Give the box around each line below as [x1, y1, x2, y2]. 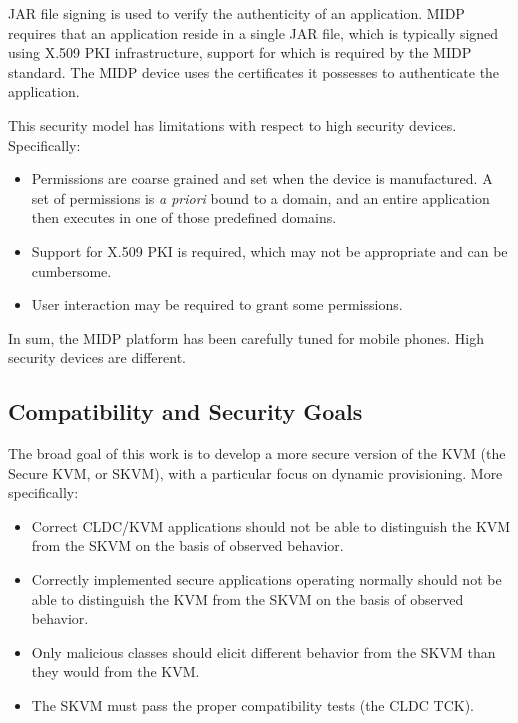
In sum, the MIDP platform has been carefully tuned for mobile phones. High [8, 327, 484, 348]
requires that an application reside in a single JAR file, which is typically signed [8, 22, 499, 43]
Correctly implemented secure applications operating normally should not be [31, 569, 502, 590]
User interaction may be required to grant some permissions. [31, 294, 403, 315]
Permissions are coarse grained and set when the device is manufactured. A [31, 168, 493, 189]
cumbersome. [31, 260, 112, 281]
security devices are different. [8, 347, 186, 368]
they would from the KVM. [31, 661, 200, 682]
